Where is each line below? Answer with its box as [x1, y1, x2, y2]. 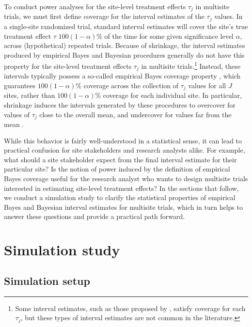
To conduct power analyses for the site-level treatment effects [4, 1, 186, 11]
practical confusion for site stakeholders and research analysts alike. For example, [4, 145, 245, 155]
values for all [188, 80, 226, 90]
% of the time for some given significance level [96, 31, 234, 41]
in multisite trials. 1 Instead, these [141, 60, 240, 71]
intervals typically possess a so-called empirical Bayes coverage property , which [4, 71, 241, 81]
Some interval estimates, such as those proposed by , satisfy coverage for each [15, 303, 246, 313]
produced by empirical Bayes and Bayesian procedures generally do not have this [4, 49, 245, 60]
